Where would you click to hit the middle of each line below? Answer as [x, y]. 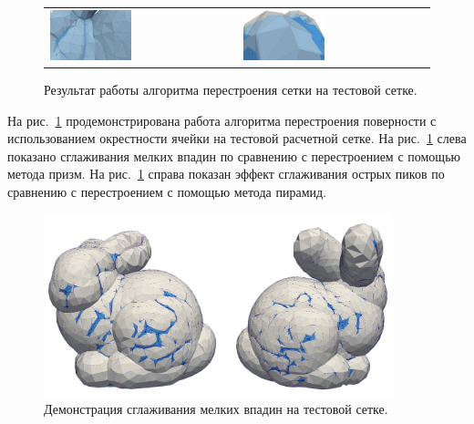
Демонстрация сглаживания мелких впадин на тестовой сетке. [216, 409]
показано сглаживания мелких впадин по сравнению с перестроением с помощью [234, 155]
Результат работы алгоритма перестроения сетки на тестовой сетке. [231, 89]
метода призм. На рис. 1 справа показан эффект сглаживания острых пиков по [226, 174]
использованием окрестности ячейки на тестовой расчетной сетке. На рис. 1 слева [237, 138]
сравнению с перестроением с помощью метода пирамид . [167, 191]
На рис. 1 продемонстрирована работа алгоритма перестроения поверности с [222, 120]
